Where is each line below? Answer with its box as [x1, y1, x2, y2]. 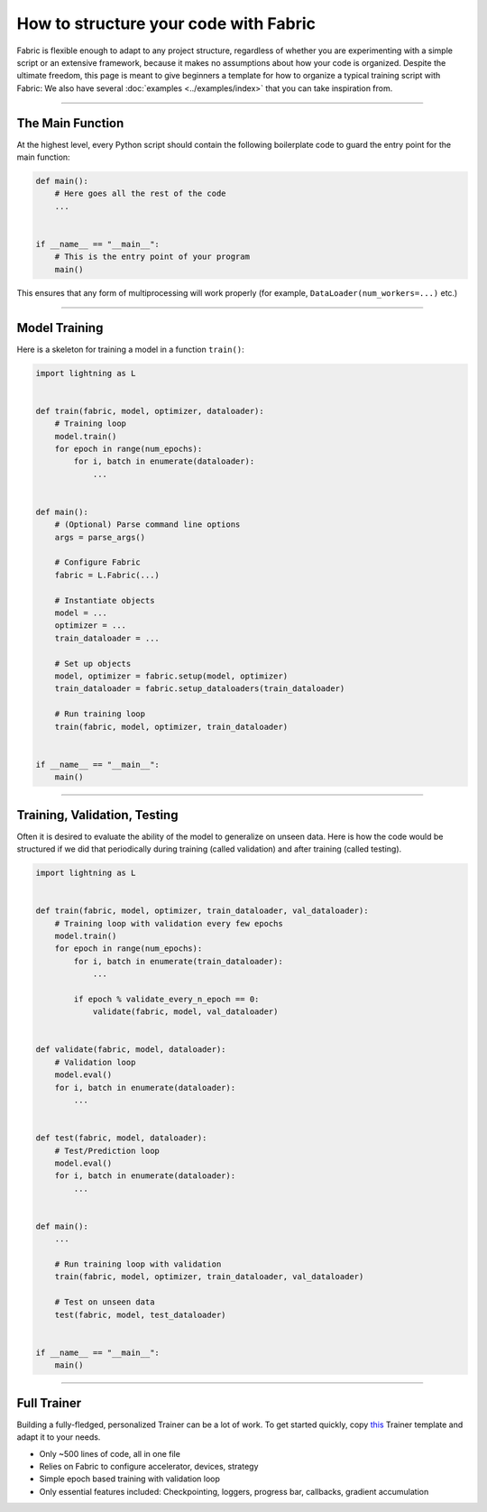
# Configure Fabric [54, 558, 142, 567]
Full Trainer [16, 1395, 82, 1411]
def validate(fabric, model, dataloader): [35, 1045, 226, 1055]
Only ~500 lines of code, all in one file [39, 1448, 180, 1459]
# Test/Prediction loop [54, 1146, 160, 1156]
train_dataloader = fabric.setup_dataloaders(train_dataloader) [54, 684, 345, 694]
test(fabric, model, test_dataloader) [54, 1309, 226, 1320]
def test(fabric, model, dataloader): [35, 1133, 207, 1143]
